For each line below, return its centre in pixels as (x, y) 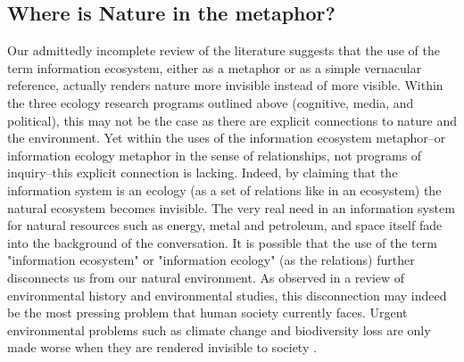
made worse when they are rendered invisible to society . (162, 347)
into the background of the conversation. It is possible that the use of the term (222, 242)
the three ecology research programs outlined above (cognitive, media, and (211, 102)
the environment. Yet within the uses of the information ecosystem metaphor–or (227, 138)
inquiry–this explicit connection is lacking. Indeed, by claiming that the (203, 173)
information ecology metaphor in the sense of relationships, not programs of (215, 155)
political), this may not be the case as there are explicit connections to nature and (232, 120)
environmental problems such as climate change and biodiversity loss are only (219, 329)
